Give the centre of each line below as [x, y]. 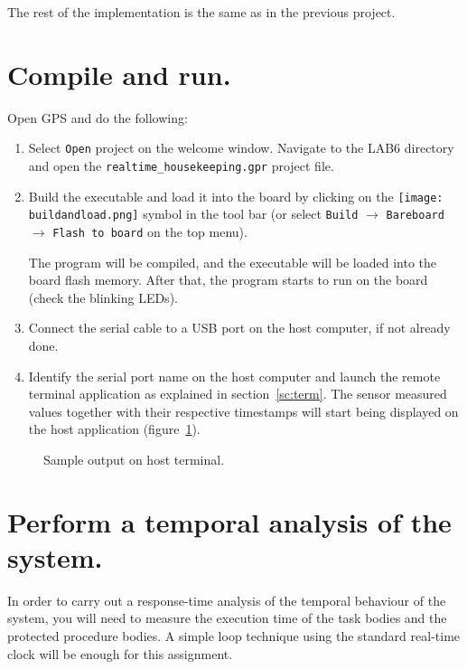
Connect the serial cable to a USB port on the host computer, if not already [239, 328]
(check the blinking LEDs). [103, 297]
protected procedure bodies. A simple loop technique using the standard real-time [234, 636]
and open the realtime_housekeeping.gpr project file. [181, 165]
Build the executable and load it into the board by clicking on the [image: [236, 196]
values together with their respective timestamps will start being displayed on [243, 411]
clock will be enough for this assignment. [120, 653]
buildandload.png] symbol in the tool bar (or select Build [193, 214]
